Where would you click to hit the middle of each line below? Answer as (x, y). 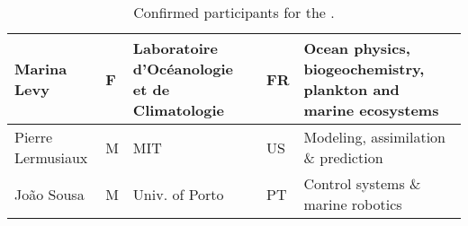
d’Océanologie (183, 69)
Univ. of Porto (178, 194)
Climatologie (179, 110)
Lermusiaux (51, 157)
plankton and (351, 89)
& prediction (343, 157)
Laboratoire (175, 48)
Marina (41, 69)
